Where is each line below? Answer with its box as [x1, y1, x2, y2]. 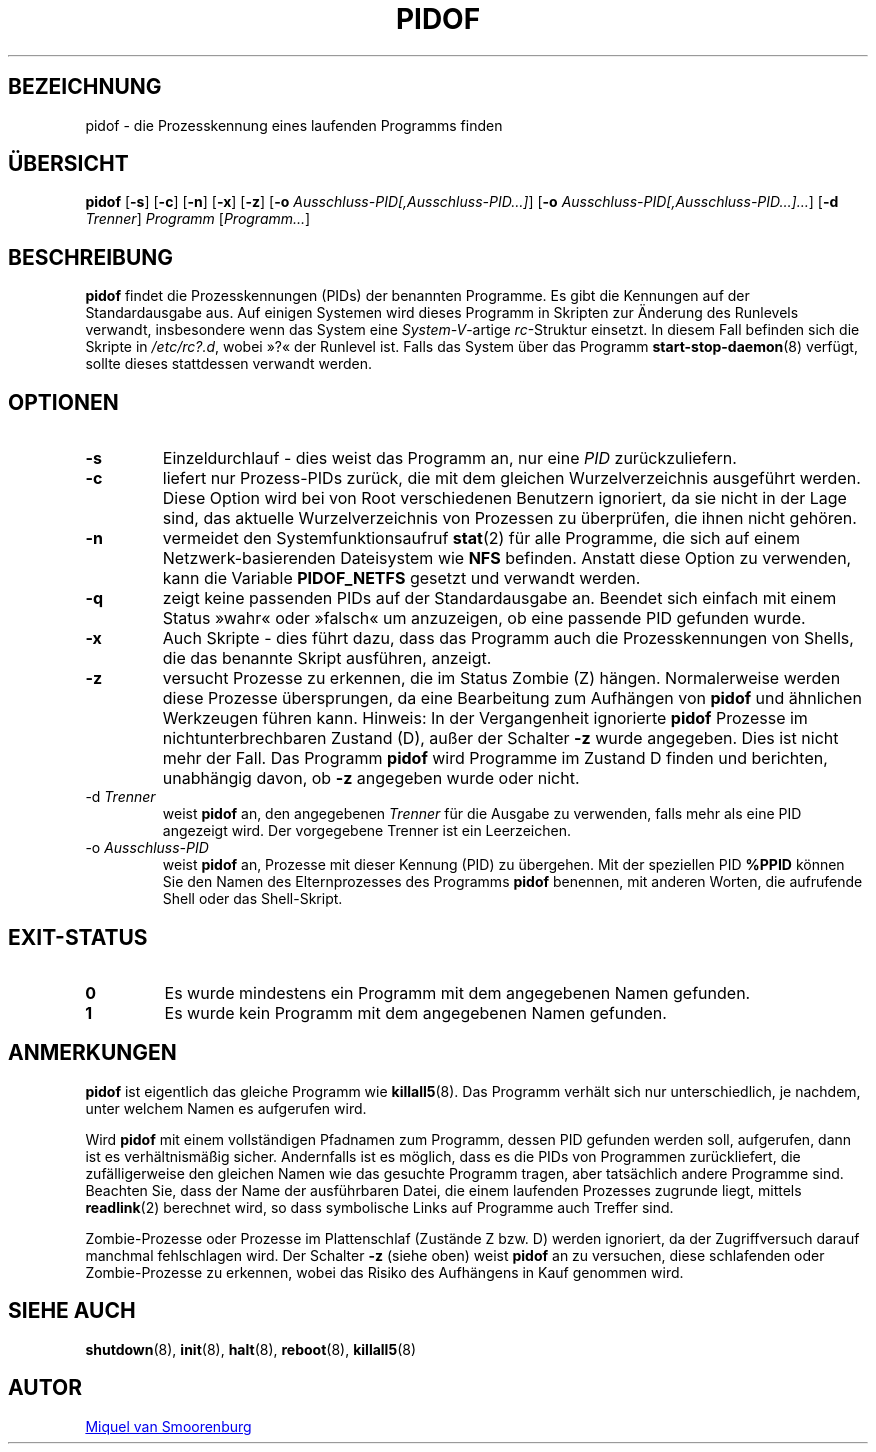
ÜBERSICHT [8, 151, 129, 177]
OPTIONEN [8, 389, 119, 415]
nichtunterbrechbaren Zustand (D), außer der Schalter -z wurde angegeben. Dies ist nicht [162, 728, 839, 749]
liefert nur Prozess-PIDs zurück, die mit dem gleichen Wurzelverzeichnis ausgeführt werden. [162, 468, 861, 489]
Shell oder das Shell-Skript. [162, 890, 343, 908]
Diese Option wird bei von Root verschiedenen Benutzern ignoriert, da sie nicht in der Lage [162, 488, 847, 509]
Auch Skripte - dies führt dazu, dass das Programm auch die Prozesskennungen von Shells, [162, 628, 854, 649]
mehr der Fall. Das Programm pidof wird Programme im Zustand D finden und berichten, [162, 748, 828, 769]
